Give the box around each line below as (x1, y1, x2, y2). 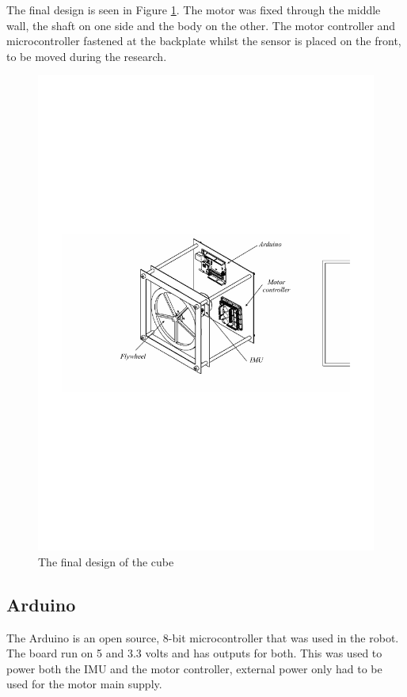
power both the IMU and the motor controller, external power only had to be (6, 660, 382, 676)
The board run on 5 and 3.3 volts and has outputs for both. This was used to (6, 645, 382, 661)
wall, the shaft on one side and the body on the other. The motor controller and (6, 17, 396, 33)
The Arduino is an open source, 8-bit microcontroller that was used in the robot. (6, 629, 399, 646)
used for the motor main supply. (6, 676, 162, 692)
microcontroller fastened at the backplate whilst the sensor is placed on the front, (6, 32, 401, 49)
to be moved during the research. (6, 48, 167, 64)
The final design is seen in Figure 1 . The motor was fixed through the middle (6, 2, 381, 17)
